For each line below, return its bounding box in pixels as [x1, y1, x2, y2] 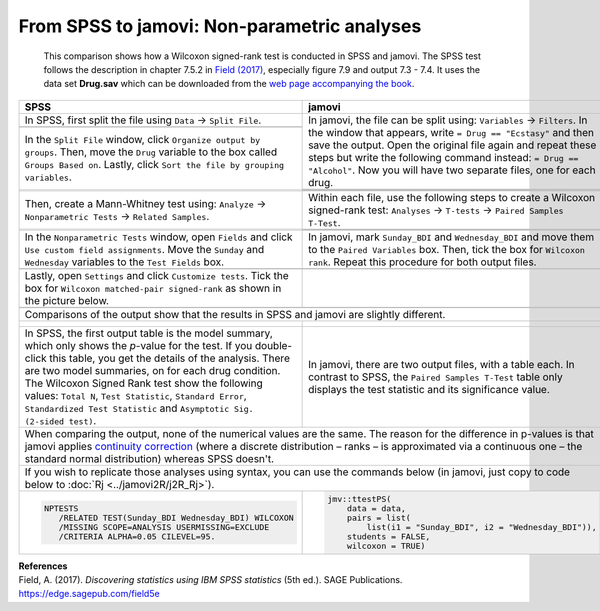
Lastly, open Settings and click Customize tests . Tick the [24, 268, 289, 282]
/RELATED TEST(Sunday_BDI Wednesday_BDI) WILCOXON [58, 512, 294, 523]
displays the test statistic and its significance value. [308, 382, 550, 396]
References [18, 560, 68, 572]
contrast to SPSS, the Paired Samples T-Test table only [308, 370, 564, 384]
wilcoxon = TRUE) [346, 540, 426, 551]
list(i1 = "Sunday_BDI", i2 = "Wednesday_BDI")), [366, 521, 597, 532]
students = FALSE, [346, 531, 431, 542]
